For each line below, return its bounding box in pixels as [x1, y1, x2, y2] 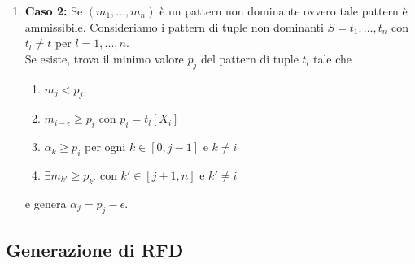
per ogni [84, 138, 126, 155]
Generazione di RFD [6, 236, 184, 262]
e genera [24, 194, 67, 211]
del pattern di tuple [201, 50, 299, 67]
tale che [312, 50, 352, 67]
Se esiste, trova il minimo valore [24, 50, 184, 67]
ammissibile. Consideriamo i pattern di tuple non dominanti [24, 18, 324, 35]
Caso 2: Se [24, 2, 83, 19]
